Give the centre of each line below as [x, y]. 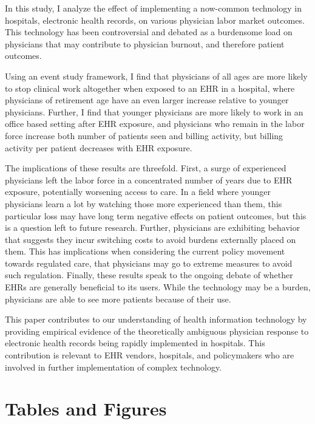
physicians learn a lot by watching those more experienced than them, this [144, 203]
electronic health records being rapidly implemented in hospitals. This [135, 343]
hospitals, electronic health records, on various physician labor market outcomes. [155, 20]
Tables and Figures [86, 409]
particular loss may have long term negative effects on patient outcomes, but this [156, 215]
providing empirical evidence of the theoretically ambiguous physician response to [157, 331]
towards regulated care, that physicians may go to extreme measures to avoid [149, 263]
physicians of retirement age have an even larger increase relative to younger [147, 100]
